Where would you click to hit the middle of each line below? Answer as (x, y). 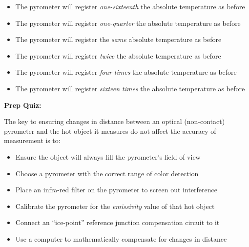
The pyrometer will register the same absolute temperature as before (118, 39)
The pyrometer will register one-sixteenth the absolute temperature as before (130, 6)
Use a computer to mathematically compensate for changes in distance (121, 238)
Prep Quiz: (23, 105)
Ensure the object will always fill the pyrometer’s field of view (108, 156)
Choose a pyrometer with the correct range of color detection (107, 173)
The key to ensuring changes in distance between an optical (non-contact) (114, 121)
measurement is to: (32, 140)
